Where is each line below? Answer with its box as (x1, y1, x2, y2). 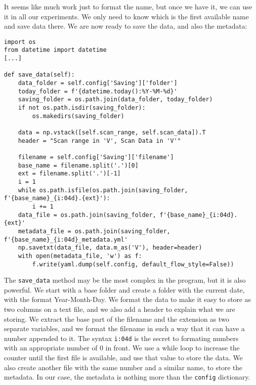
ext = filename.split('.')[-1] (18, 170, 121, 177)
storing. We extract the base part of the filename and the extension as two (4, 313, 229, 324)
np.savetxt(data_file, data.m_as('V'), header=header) (18, 244, 202, 252)
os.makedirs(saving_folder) (32, 112, 125, 120)
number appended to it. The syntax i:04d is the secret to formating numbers (4, 333, 239, 343)
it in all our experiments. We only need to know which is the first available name (4, 11, 249, 21)
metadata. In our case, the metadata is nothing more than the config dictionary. (4, 372, 250, 382)
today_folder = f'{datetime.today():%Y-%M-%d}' (18, 87, 177, 95)
